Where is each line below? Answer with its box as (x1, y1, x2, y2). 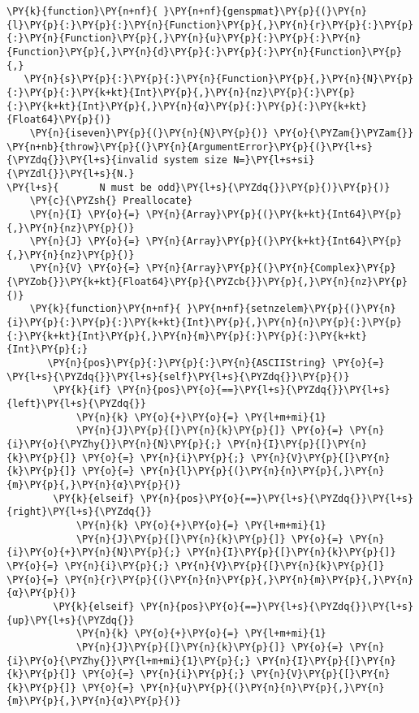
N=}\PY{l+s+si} (233, 154, 315, 166)
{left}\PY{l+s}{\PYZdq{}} (6, 398, 146, 410)
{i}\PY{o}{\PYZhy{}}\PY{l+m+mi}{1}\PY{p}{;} (6, 655, 251, 667)
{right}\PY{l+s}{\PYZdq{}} (6, 506, 152, 518)
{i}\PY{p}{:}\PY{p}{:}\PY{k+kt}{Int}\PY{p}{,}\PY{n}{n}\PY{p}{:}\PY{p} (6, 317, 402, 329)
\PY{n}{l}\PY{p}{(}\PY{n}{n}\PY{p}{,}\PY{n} (140, 465, 385, 477)
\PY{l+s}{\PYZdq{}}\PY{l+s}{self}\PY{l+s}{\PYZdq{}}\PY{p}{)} (6, 370, 350, 382)
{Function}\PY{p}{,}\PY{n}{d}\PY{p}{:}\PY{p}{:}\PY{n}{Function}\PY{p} (6, 45, 402, 58)
